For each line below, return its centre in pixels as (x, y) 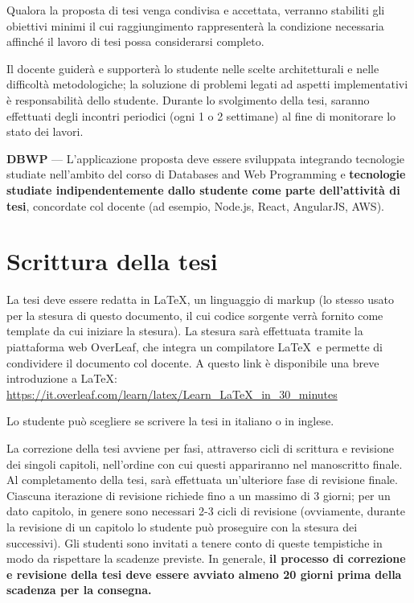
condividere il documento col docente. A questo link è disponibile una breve (193, 362)
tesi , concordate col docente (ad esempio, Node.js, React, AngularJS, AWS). (195, 205)
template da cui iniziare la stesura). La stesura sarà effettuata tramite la (185, 331)
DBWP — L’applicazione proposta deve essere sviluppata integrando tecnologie (206, 158)
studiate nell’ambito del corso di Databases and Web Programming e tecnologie (206, 174)
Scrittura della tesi (112, 261)
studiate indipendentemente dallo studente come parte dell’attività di (203, 189)
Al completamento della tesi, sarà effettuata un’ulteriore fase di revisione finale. (202, 480)
